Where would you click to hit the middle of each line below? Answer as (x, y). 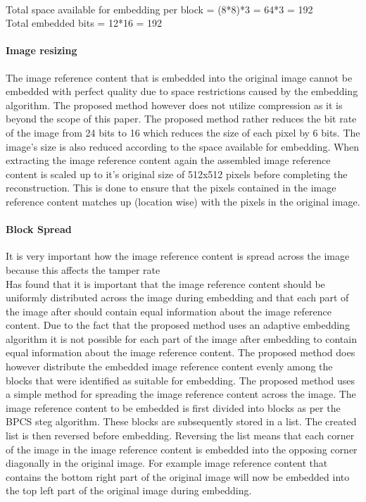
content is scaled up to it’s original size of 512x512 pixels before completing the (177, 174)
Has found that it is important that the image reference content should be (165, 283)
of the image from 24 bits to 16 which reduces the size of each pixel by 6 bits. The (183, 132)
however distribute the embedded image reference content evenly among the (169, 366)
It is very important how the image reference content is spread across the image (178, 256)
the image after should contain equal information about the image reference (169, 311)
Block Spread (39, 229)
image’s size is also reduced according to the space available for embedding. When (183, 146)
